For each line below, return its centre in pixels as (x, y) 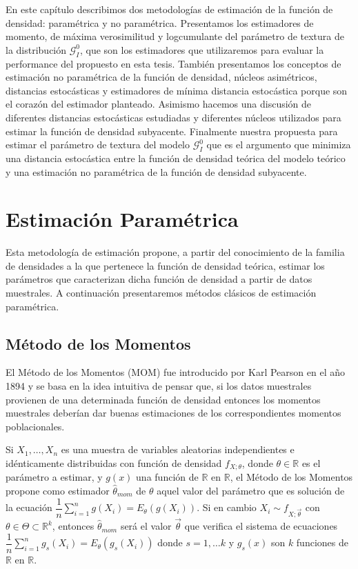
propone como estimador (58, 491)
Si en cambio (229, 507)
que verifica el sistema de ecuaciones (261, 526)
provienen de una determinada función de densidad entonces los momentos (163, 399)
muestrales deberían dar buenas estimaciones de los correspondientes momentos (173, 413)
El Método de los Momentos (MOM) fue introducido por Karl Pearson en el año (175, 372)
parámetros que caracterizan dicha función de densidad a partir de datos (159, 279)
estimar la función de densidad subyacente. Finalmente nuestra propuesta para (172, 131)
